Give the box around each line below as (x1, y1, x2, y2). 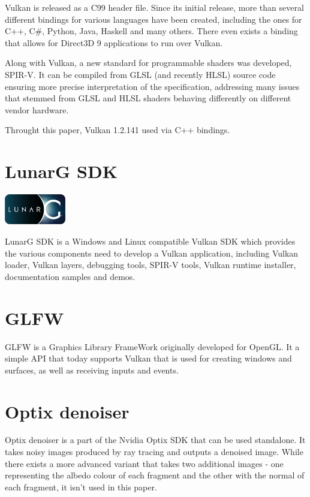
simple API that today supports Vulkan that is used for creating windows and (5, 352, 292, 365)
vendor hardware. (5, 103, 69, 116)
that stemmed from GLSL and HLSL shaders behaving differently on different (5, 92, 291, 104)
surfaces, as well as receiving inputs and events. (5, 363, 179, 376)
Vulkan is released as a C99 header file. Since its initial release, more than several (5, 1, 304, 13)
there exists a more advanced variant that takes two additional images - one (5, 457, 284, 469)
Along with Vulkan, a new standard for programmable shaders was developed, (5, 56, 292, 69)
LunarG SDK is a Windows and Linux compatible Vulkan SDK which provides (5, 235, 296, 248)
